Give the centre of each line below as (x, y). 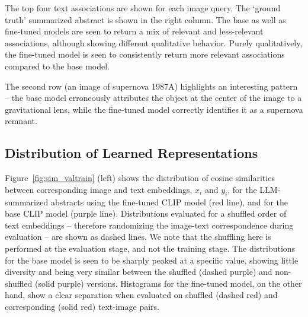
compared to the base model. (57, 66)
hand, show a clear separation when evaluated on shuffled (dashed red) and (141, 295)
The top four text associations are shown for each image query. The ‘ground (143, 8)
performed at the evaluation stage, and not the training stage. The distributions (150, 248)
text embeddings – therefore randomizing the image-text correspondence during (149, 225)
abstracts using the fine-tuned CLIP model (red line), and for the (169, 202)
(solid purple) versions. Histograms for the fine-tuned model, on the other (169, 283)
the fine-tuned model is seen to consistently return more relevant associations (145, 54)
